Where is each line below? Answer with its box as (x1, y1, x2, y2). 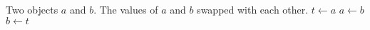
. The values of (93, 2, 158, 16)
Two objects (6, 2, 58, 16)
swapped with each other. (197, 2, 309, 16)
